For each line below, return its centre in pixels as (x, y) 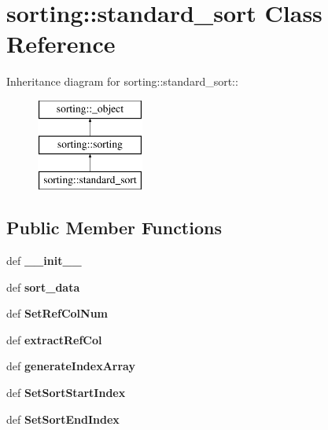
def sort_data (43, 287)
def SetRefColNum (57, 313)
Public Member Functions (114, 228)
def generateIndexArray (71, 366)
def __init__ (44, 261)
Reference (61, 44)
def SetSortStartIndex (66, 393)
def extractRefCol (54, 339)
